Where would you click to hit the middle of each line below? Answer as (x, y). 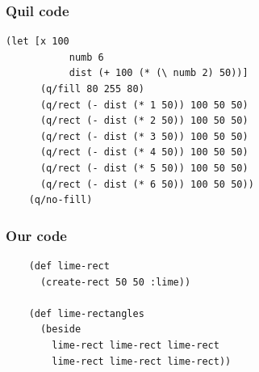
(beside (61, 330)
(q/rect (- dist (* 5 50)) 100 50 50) (144, 168)
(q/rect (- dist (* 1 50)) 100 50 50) (144, 105)
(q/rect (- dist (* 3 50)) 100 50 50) (144, 136)
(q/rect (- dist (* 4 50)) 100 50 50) (144, 152)
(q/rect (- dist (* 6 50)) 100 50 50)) (147, 184)
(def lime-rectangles (86, 313)
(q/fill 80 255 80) (92, 89)
